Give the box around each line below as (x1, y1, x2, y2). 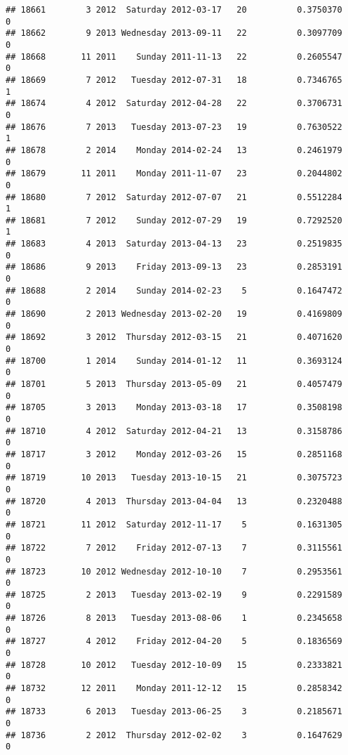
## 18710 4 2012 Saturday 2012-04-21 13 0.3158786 (6, 426, 342, 436)
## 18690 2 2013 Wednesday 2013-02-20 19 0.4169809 (6, 309, 342, 320)
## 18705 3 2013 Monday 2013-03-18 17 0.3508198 (6, 402, 342, 413)
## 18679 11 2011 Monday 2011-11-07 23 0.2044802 (6, 169, 342, 179)
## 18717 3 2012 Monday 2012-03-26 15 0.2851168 (6, 449, 342, 459)
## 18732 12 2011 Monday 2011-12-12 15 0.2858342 (6, 683, 342, 694)
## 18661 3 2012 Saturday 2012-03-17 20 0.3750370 (6, 5, 342, 15)
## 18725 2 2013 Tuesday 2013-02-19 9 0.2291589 (6, 589, 342, 600)
